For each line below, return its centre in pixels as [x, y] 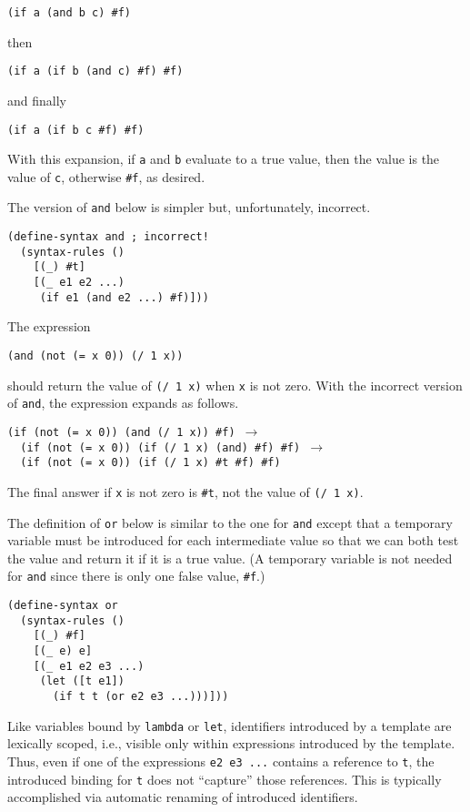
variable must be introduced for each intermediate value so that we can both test [233, 540]
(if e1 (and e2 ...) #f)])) [124, 297]
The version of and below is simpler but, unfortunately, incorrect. [189, 207]
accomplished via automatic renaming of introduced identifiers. [183, 797]
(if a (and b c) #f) [70, 13]
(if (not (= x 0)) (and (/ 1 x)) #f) [121, 432]
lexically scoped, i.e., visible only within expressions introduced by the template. [231, 743]
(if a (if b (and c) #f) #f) [95, 71]
